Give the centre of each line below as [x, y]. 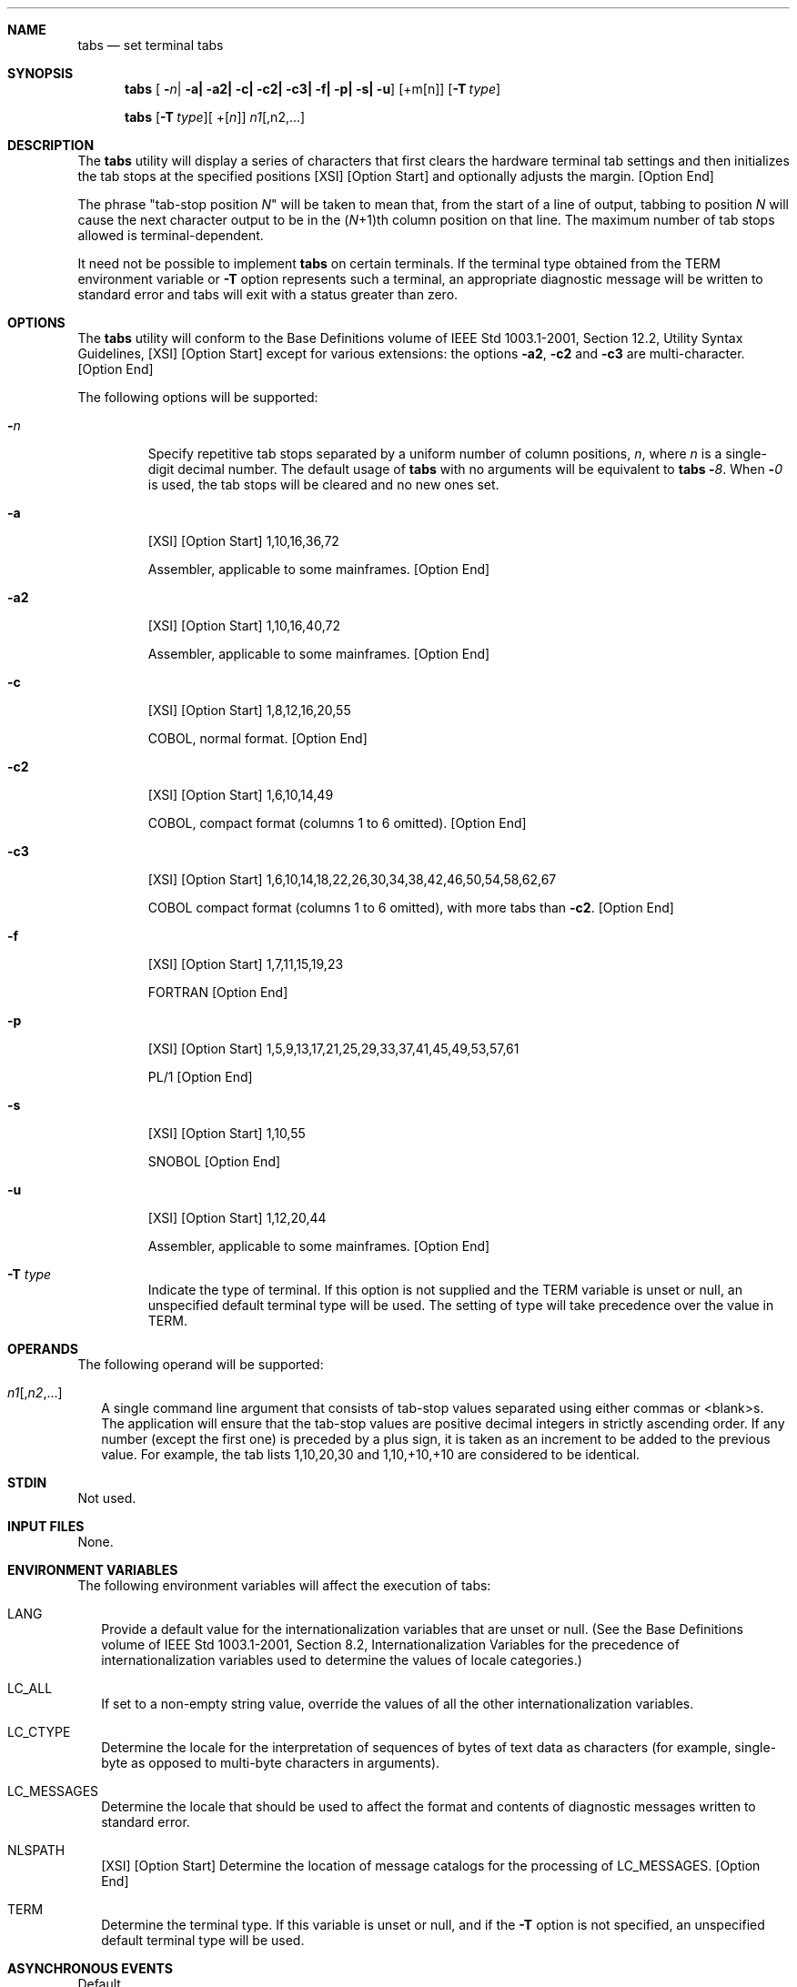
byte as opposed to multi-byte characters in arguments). [271, 1763]
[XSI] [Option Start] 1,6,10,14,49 [241, 795]
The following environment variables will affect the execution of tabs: [284, 1585]
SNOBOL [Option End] [214, 1161]
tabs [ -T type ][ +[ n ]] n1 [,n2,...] [215, 117]
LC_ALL [30, 1688]
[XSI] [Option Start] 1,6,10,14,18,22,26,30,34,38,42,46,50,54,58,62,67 [352, 879]
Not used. [107, 1498]
